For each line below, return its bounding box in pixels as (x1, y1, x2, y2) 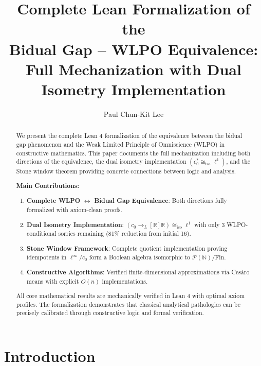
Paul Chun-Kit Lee (103, 108, 164, 119)
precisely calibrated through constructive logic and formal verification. (16, 308, 204, 317)
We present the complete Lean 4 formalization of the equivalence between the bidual (16, 131, 243, 140)
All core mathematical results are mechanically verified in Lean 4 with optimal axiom (16, 291, 245, 300)
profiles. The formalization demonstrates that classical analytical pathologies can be (16, 300, 240, 308)
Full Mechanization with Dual (26, 58, 241, 79)
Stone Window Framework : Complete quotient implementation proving (27, 243, 228, 253)
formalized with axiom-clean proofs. (27, 205, 122, 214)
